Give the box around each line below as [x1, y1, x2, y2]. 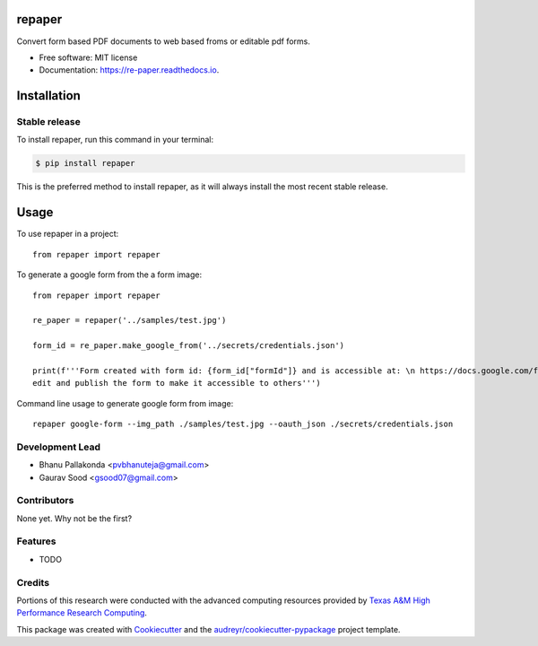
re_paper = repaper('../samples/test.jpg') [32, 315, 227, 326]
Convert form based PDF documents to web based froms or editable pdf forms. [16, 36, 311, 47]
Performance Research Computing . [16, 607, 148, 618]
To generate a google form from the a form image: [16, 269, 202, 280]
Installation [16, 88, 81, 103]
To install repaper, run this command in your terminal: [16, 135, 214, 145]
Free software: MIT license [39, 52, 138, 63]
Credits [16, 576, 49, 589]
